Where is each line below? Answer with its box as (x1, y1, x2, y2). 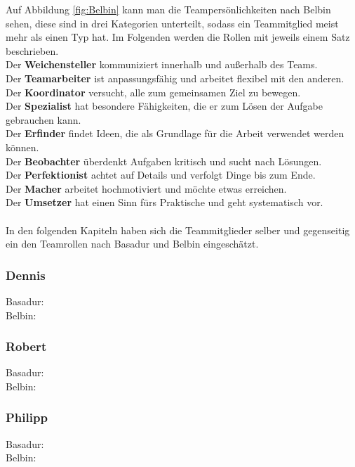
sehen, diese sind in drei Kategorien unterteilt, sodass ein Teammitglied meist (6, 15, 339, 30)
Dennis (6, 266, 46, 283)
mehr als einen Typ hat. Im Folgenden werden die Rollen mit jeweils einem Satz (6, 30, 350, 44)
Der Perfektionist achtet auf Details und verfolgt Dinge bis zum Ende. (6, 167, 316, 182)
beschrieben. (6, 43, 59, 58)
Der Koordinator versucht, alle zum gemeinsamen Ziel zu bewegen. (6, 84, 301, 99)
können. (6, 139, 39, 154)
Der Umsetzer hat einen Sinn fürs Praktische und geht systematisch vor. (6, 195, 323, 210)
